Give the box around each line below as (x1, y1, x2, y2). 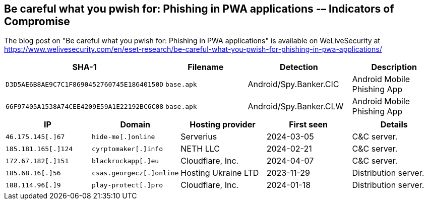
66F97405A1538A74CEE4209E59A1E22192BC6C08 (6, 102, 164, 110)
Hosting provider (190, 119, 256, 130)
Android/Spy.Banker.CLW (248, 101, 344, 112)
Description (371, 62, 417, 73)
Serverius (180, 131, 217, 142)
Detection (280, 62, 318, 73)
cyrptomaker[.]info (92, 145, 163, 153)
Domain (120, 119, 150, 130)
